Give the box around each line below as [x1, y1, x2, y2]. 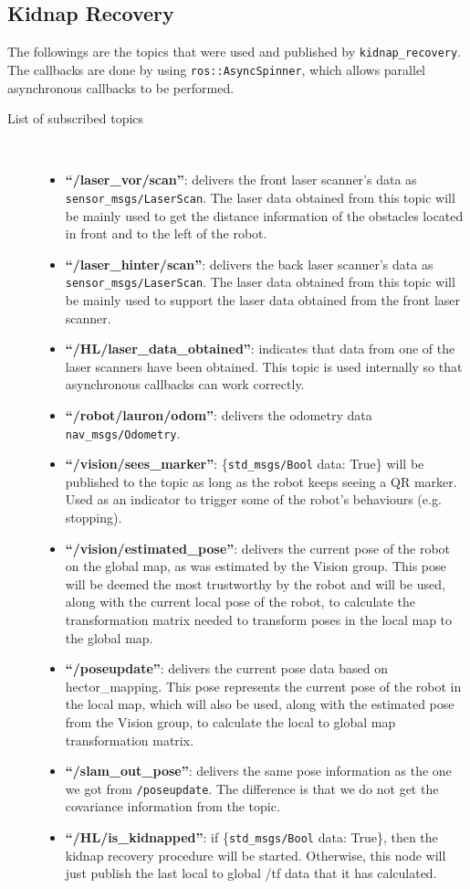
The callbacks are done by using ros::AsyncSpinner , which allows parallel [7, 59, 425, 79]
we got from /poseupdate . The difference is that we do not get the [65, 778, 439, 798]
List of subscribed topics [7, 109, 144, 128]
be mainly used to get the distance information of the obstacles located [65, 206, 464, 225]
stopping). [65, 508, 122, 527]
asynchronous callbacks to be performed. [7, 78, 235, 97]
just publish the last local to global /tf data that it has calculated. [65, 863, 437, 883]
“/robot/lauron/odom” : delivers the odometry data [65, 405, 372, 424]
